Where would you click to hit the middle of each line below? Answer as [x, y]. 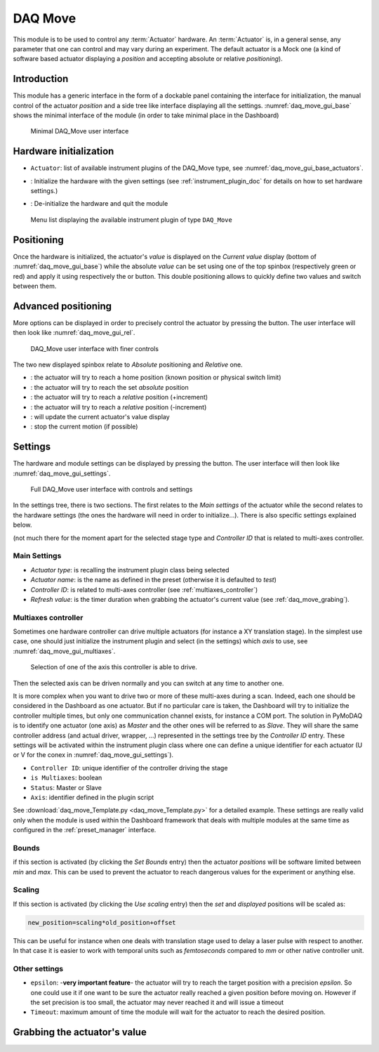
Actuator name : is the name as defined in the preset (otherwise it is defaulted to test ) [154, 580]
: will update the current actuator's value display [100, 416]
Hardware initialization [64, 151]
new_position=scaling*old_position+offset [102, 922]
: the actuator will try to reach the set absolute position [109, 387]
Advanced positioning [62, 306]
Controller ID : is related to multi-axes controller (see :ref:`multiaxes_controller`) [144, 589]
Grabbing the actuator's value [80, 1032]
